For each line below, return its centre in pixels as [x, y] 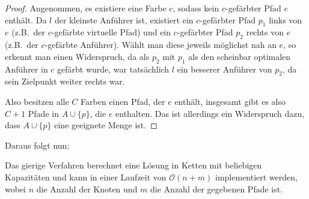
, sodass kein [196, 8]
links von [286, 19]
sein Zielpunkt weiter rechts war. [65, 81]
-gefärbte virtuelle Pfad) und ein [111, 32]
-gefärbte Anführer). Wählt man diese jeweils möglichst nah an [161, 45]
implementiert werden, [256, 177]
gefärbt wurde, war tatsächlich [113, 69]
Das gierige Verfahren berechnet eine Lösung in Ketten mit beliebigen [133, 165]
